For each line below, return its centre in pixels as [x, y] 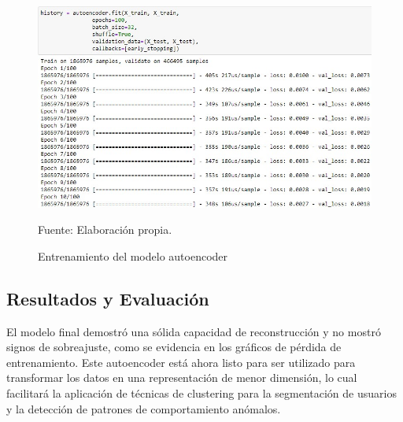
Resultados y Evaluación [108, 298]
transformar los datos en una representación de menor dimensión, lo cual [182, 378]
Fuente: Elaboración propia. [105, 230]
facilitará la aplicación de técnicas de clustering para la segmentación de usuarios [201, 393]
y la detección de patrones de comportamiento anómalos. [144, 408]
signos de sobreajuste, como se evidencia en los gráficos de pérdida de [174, 347]
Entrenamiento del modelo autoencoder [133, 255]
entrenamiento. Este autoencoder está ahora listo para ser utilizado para [181, 362]
